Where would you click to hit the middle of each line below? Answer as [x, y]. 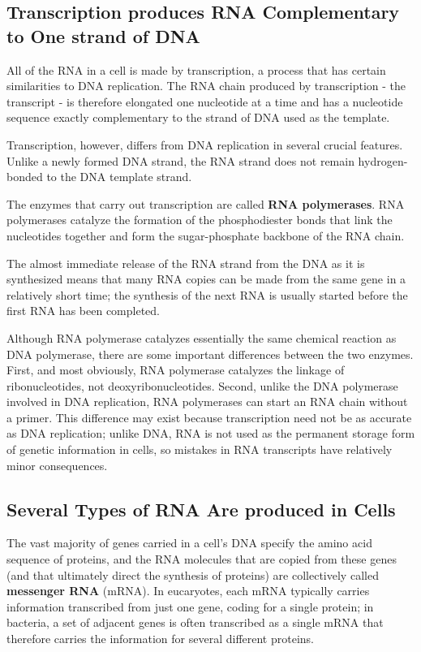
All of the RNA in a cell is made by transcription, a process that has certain [196, 69]
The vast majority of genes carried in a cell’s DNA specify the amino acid [189, 543]
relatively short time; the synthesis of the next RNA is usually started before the [207, 294]
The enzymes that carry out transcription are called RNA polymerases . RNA [206, 203]
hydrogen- [383, 160]
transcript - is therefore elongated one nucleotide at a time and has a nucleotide [205, 101]
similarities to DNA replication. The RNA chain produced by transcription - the [206, 86]
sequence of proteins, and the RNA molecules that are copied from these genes [202, 559]
